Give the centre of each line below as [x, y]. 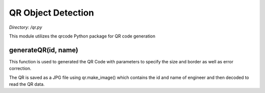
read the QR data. [27, 84]
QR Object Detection [52, 13]
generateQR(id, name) [44, 50]
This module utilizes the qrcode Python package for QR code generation [82, 36]
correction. [20, 69]
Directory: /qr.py [26, 27]
